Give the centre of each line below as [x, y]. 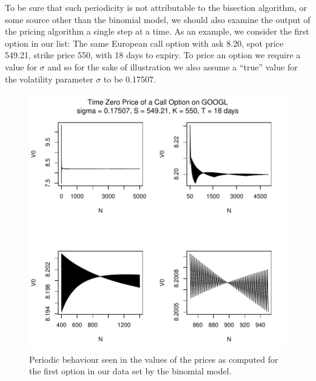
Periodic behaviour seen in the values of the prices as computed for [154, 359]
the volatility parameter [49, 79]
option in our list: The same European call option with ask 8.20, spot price [144, 43]
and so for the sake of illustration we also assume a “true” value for [173, 66]
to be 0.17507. [129, 79]
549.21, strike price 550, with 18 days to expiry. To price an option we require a [153, 55]
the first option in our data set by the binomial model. [130, 371]
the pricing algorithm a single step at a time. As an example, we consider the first [157, 31]
